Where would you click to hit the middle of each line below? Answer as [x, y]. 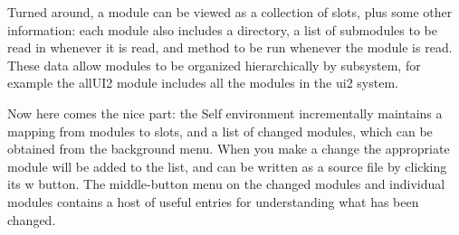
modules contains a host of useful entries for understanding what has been [213, 201]
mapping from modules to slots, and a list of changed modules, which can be [220, 131]
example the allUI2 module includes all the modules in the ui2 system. [203, 83]
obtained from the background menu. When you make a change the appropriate [229, 149]
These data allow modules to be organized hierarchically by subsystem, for [214, 65]
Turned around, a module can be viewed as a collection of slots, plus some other [230, 12]
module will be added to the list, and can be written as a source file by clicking [227, 166]
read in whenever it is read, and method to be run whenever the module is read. [230, 47]
